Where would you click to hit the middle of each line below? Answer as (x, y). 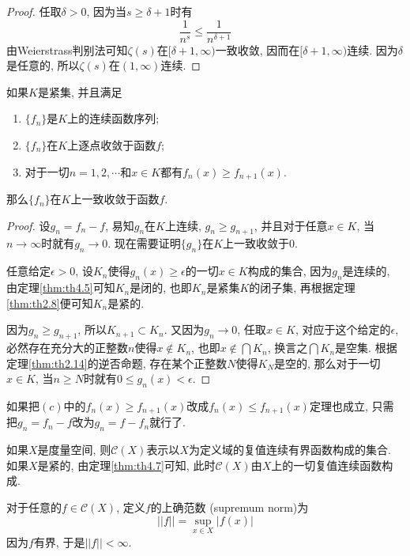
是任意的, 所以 (43, 65)
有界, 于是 (59, 541)
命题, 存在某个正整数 (174, 363)
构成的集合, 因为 (290, 271)
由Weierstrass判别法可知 (67, 49)
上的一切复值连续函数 (327, 465)
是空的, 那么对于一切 (327, 363)
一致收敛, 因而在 (258, 49)
